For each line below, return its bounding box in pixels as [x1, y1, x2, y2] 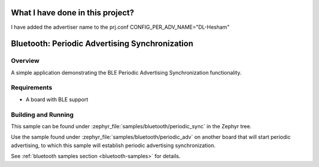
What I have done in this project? [11, 8, 134, 18]
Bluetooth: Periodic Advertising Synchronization [11, 39, 194, 49]
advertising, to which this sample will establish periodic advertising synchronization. [11, 142, 216, 149]
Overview [11, 56, 40, 65]
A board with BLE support [25, 96, 89, 103]
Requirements [11, 83, 53, 92]
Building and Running [11, 111, 74, 119]
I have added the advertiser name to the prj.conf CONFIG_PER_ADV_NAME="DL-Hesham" [11, 24, 230, 31]
